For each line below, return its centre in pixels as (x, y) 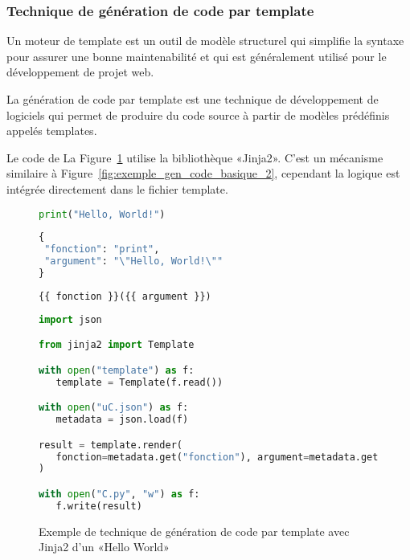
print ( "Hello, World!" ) (102, 214)
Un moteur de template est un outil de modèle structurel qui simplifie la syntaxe (205, 41)
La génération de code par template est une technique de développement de (193, 99)
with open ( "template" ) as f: (117, 370)
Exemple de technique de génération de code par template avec (194, 531)
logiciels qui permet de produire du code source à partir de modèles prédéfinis (198, 114)
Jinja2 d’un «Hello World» (104, 547)
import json (70, 319)
